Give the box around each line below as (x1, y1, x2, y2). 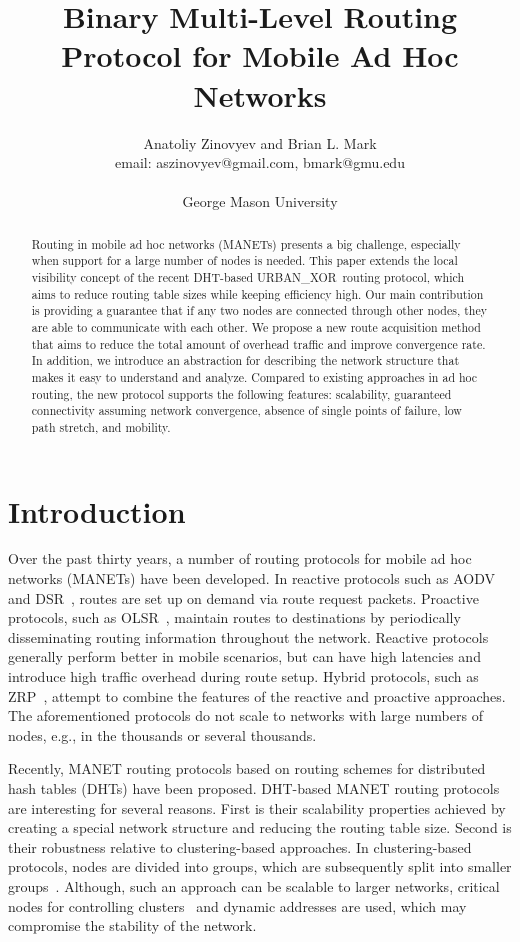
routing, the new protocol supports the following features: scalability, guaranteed (31, 385, 452, 402)
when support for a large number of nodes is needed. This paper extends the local (31, 252, 458, 269)
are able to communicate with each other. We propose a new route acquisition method (31, 318, 481, 335)
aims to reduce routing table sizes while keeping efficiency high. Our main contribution (31, 285, 484, 302)
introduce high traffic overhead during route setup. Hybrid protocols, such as (8, 666, 479, 687)
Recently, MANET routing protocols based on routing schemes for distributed (8, 758, 486, 779)
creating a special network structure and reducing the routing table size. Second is (8, 817, 512, 838)
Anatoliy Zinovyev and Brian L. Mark (143, 132, 377, 153)
